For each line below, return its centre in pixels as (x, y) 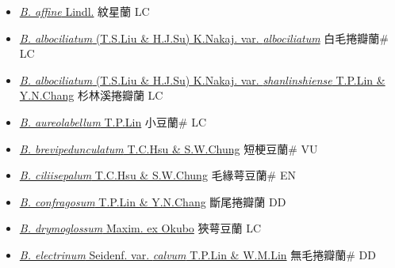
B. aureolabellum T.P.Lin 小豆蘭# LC (113, 121)
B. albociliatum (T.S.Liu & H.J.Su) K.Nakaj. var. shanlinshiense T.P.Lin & (202, 79)
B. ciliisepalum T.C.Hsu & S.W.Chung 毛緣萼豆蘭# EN (157, 175)
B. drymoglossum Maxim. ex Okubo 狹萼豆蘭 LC (140, 228)
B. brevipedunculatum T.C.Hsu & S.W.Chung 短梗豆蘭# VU (169, 148)
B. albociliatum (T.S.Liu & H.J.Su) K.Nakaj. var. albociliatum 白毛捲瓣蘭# (204, 38)
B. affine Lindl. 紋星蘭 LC (84, 11)
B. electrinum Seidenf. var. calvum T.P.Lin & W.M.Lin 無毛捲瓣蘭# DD (197, 254)
